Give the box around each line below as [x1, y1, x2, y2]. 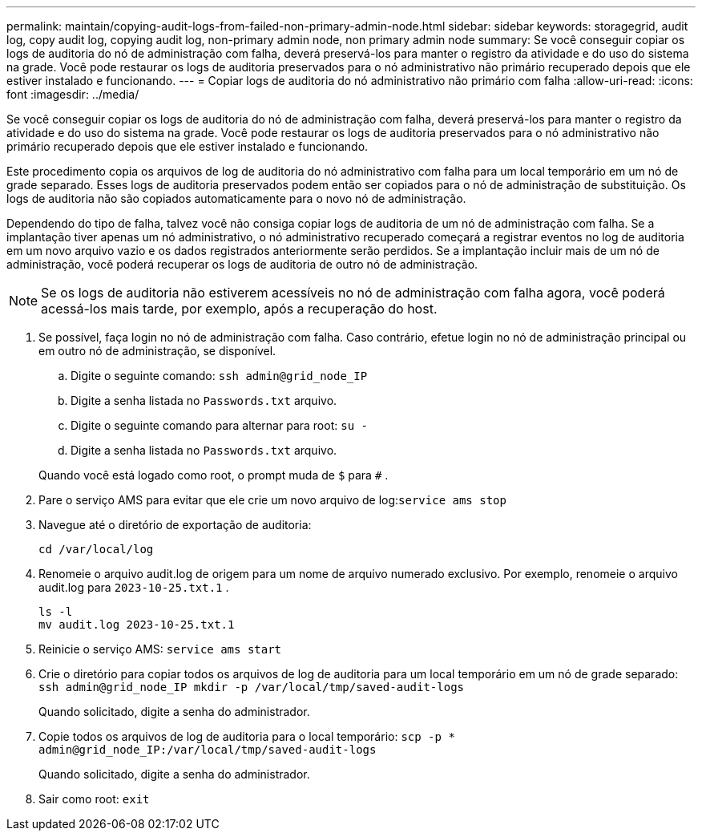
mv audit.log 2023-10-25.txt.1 [38, 618, 235, 631]
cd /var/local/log [38, 543, 154, 556]
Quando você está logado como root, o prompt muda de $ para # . [38, 468, 389, 482]
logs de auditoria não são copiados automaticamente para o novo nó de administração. [6, 192, 466, 205]
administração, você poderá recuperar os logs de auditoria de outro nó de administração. [6, 257, 478, 271]
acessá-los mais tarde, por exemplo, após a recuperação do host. [41, 301, 438, 317]
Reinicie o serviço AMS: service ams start [38, 642, 282, 656]
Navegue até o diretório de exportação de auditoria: [38, 518, 312, 532]
